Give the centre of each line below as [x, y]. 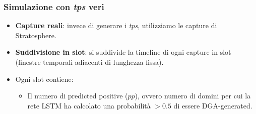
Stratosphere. [36, 35]
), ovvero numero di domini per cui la [193, 96]
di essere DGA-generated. [213, 105]
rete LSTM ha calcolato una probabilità [89, 105]
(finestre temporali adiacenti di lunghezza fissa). [89, 62]
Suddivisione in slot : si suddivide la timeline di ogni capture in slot [123, 52]
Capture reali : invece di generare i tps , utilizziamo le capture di [116, 25]
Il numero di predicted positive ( [78, 96]
